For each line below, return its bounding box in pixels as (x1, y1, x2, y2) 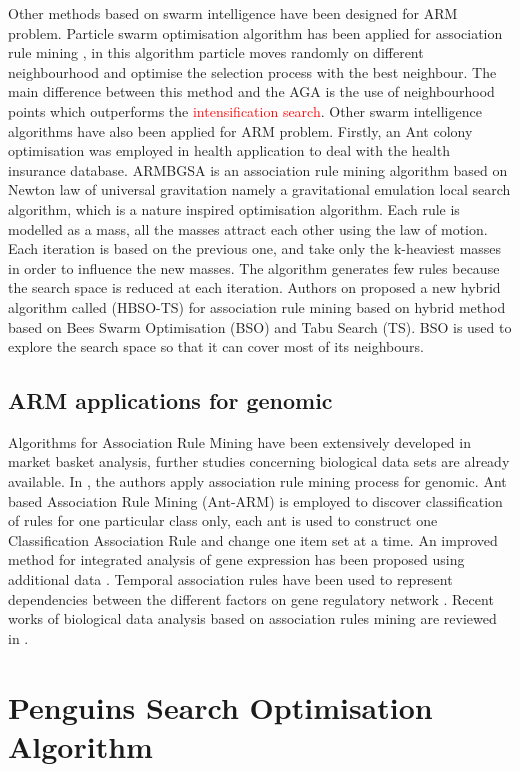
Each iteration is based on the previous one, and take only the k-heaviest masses (8, 238, 502, 259)
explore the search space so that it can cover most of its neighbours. (8, 336, 424, 357)
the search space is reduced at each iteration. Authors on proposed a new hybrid (8, 277, 501, 298)
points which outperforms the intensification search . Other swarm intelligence (8, 100, 482, 121)
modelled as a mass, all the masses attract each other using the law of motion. (8, 218, 488, 239)
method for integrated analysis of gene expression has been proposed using (8, 549, 465, 570)
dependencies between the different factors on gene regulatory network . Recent (8, 588, 494, 609)
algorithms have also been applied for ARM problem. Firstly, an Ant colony (8, 120, 473, 141)
